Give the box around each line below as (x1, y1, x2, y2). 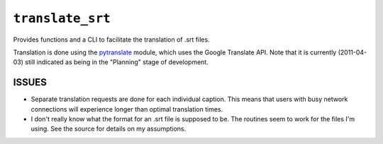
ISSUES (13, 76, 48, 88)
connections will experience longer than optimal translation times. (30, 104, 223, 113)
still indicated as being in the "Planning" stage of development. (25, 58, 209, 66)
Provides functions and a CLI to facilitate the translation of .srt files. (13, 35, 210, 44)
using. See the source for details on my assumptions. (30, 124, 187, 133)
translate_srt (13, 11, 111, 26)
